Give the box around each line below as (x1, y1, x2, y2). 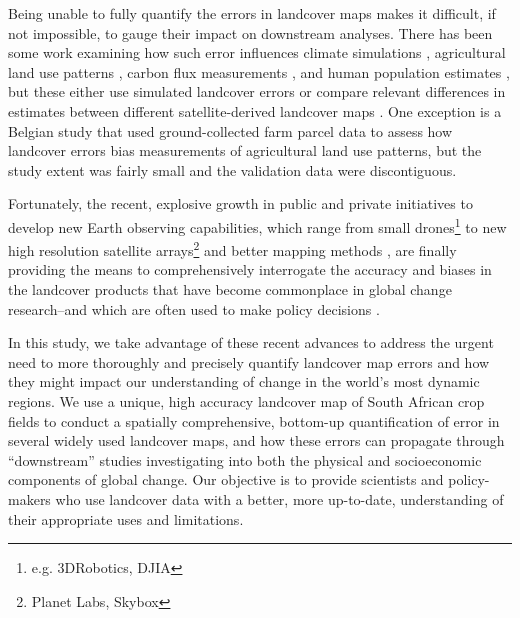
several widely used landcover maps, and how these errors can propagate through (8, 430, 505, 451)
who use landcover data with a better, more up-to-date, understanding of (55, 488, 504, 509)
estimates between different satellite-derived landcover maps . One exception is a (8, 100, 502, 121)
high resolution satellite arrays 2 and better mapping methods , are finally (8, 237, 457, 260)
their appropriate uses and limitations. (8, 508, 244, 529)
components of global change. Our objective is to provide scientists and (8, 469, 444, 490)
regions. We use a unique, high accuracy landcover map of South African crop (8, 391, 485, 411)
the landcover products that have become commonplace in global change (8, 279, 452, 300)
